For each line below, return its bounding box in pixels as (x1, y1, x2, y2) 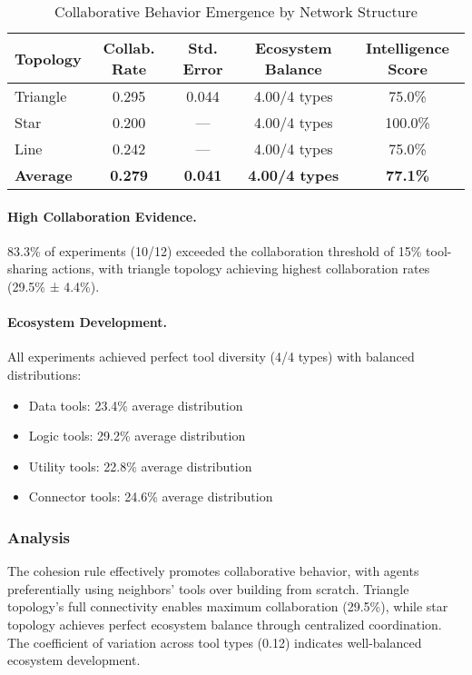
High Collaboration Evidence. (7, 206, 197, 225)
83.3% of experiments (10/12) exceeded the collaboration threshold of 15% (7, 241, 422, 260)
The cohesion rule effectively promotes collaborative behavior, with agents (7, 561, 419, 581)
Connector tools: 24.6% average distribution (28, 487, 273, 506)
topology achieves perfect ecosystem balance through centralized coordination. (7, 614, 442, 633)
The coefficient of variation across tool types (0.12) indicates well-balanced (7, 632, 422, 651)
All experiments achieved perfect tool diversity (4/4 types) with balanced (7, 347, 415, 366)
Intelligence (365, 37, 450, 58)
